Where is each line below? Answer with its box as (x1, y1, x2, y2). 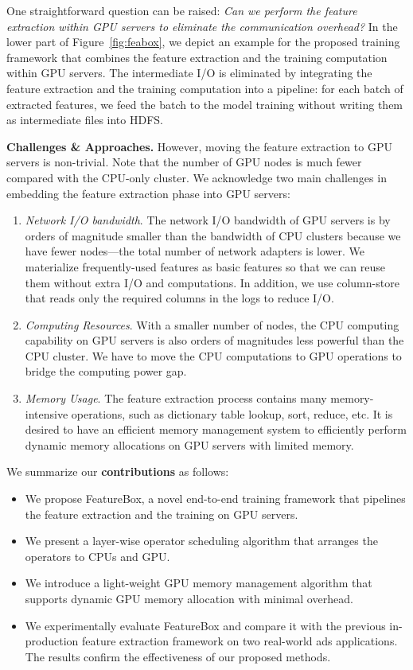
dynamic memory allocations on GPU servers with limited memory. (25, 436, 354, 453)
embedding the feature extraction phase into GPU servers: (6, 185, 290, 201)
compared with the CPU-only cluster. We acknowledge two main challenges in (6, 169, 387, 185)
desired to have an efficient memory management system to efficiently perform (25, 421, 407, 438)
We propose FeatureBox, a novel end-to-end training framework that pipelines (25, 490, 406, 507)
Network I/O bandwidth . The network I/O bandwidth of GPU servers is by (25, 212, 391, 228)
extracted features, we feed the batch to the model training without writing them (6, 95, 403, 112)
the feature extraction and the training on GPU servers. (25, 505, 298, 522)
